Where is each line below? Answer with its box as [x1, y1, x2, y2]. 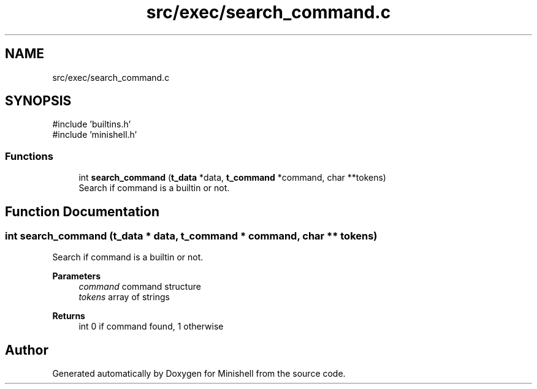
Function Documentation [5, 203, 159, 219]
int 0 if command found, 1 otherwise [78, 321, 224, 332]
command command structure [78, 281, 201, 292]
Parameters [52, 271, 101, 282]
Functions [5, 149, 53, 162]
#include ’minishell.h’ [52, 129, 137, 140]
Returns [52, 311, 85, 322]
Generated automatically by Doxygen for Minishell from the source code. [52, 368, 346, 379]
